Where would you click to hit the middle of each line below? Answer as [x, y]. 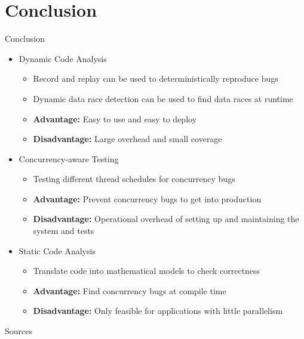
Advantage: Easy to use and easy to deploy [115, 118]
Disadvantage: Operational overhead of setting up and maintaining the [166, 219]
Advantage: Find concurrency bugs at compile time [130, 290]
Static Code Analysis [57, 250]
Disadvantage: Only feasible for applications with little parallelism [158, 311]
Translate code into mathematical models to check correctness [147, 271]
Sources [19, 331]
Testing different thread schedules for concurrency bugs [134, 179]
